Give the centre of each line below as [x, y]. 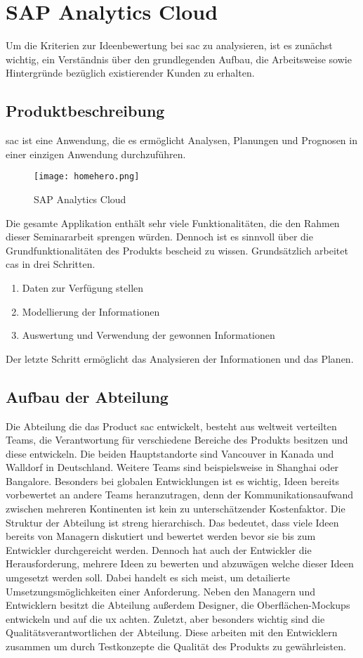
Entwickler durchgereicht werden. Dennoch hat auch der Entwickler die [159, 549]
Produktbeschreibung [85, 111]
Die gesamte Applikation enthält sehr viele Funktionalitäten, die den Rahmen [173, 222]
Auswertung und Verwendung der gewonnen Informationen [148, 335]
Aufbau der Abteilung [87, 396]
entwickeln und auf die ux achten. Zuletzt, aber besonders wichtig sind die [165, 618]
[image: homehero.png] [87, 177]
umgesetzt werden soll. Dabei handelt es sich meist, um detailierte [148, 578]
